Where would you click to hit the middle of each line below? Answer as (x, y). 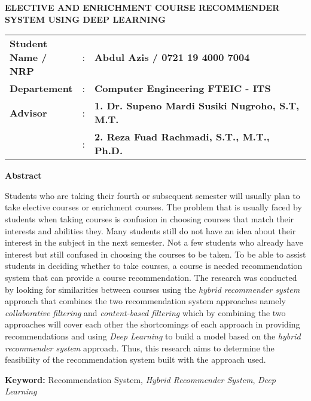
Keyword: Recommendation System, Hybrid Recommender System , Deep (140, 379)
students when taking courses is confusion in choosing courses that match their (150, 218)
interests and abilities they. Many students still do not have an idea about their (150, 230)
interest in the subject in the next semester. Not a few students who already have (154, 242)
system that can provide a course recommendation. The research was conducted (151, 277)
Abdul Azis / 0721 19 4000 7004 (172, 57)
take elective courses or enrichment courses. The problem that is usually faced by (153, 207)
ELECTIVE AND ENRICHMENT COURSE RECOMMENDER (142, 7)
